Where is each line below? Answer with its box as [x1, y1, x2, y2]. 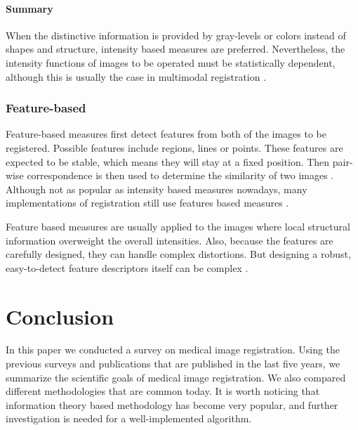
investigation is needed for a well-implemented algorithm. [6, 411, 252, 426]
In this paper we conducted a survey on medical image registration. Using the [6, 342, 340, 357]
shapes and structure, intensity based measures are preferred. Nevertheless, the [6, 41, 345, 56]
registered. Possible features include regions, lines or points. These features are [6, 140, 343, 155]
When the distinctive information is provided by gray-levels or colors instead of [6, 27, 346, 42]
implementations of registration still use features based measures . [6, 195, 289, 210]
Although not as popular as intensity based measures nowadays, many [6, 181, 307, 196]
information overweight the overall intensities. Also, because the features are [6, 233, 333, 247]
